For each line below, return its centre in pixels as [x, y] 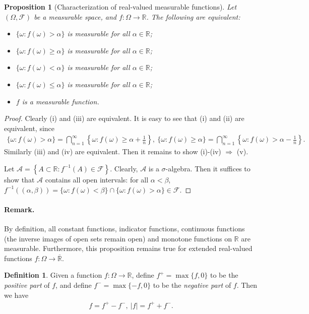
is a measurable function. [60, 101]
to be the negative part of [192, 285]
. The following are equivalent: [193, 16]
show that [19, 179]
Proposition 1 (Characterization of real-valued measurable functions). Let [120, 7]
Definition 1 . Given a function [53, 275]
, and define [74, 285]
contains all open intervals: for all [97, 179]
